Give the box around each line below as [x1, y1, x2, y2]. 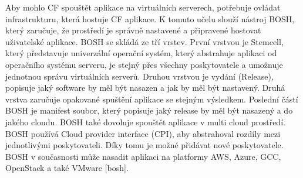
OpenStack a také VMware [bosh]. [5, 162, 129, 174]
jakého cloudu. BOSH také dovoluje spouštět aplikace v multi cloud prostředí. [5, 115, 285, 128]
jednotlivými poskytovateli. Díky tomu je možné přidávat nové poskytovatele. [5, 139, 284, 151]
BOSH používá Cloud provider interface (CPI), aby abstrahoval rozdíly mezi [5, 127, 281, 139]
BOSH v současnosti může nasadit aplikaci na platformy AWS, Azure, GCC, [5, 150, 281, 162]
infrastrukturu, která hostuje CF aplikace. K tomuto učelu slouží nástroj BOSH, [5, 12, 295, 25]
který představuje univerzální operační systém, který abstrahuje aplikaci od [5, 47, 277, 59]
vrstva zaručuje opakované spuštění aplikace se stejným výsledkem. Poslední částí [5, 93, 298, 105]
